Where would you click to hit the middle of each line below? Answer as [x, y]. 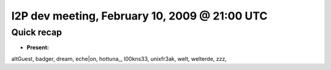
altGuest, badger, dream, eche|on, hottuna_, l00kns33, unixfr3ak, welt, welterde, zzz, [119, 58]
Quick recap [37, 32]
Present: [38, 47]
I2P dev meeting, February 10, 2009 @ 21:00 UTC [139, 16]
